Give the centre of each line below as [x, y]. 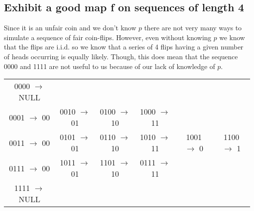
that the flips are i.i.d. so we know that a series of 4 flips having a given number [124, 47]
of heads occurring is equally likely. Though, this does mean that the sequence [121, 56]
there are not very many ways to [193, 28]
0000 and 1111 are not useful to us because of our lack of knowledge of [110, 66]
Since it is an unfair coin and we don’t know [70, 28]
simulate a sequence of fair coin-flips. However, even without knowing [108, 37]
